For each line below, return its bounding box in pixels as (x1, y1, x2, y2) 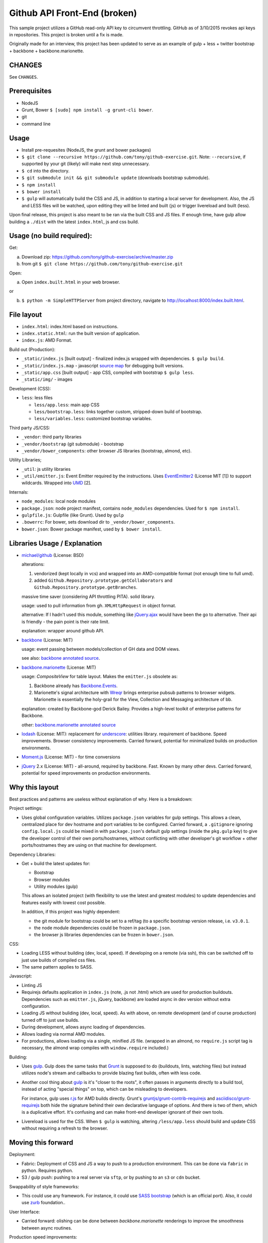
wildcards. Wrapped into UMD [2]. (21, 480, 92, 486)
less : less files (21, 395, 53, 401)
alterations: (21, 561, 45, 567)
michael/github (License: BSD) (21, 552, 84, 558)
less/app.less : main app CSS (34, 402, 100, 408)
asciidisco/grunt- (216, 1095, 251, 1101)
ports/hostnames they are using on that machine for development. (21, 842, 157, 848)
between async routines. (21, 1225, 72, 1231)
